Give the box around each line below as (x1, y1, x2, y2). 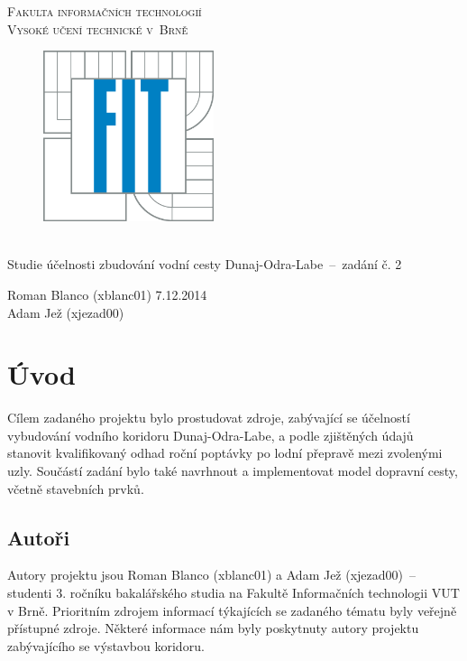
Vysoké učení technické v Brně (7, 19, 188, 38)
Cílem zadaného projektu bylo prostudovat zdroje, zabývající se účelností (7, 408, 410, 427)
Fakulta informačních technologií (7, 2, 202, 20)
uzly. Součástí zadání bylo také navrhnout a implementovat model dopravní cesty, (7, 461, 458, 480)
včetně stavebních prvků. (7, 479, 144, 498)
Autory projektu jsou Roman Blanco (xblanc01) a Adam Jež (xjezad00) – (7, 565, 417, 584)
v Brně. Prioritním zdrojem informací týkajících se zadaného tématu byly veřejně (7, 600, 457, 619)
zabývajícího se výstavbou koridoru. (7, 636, 205, 655)
